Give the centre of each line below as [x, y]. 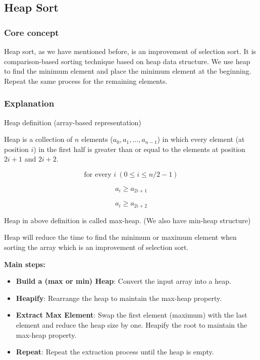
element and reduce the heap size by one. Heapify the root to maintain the [132, 325]
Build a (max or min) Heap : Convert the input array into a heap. [123, 281]
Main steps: [25, 264]
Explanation [29, 103]
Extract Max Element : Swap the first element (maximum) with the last [132, 315]
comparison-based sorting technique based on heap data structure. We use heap [127, 61]
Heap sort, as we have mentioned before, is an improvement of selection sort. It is [130, 51]
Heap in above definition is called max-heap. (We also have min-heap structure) [127, 220]
